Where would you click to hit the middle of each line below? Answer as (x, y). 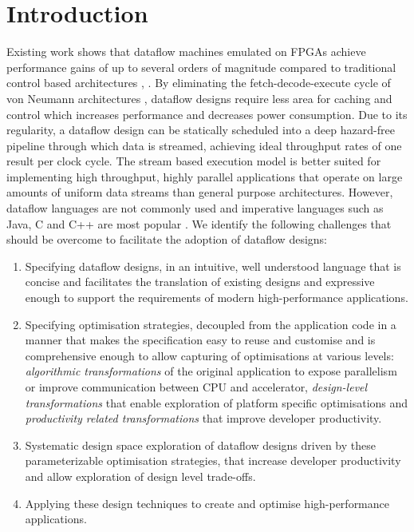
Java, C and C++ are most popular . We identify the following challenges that (199, 223)
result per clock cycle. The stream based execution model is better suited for (194, 161)
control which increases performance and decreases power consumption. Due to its (207, 114)
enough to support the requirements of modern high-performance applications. (217, 298)
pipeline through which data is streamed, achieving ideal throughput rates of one (204, 145)
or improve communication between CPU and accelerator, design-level (196, 387)
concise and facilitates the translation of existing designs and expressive (200, 282)
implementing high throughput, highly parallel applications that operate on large (205, 176)
